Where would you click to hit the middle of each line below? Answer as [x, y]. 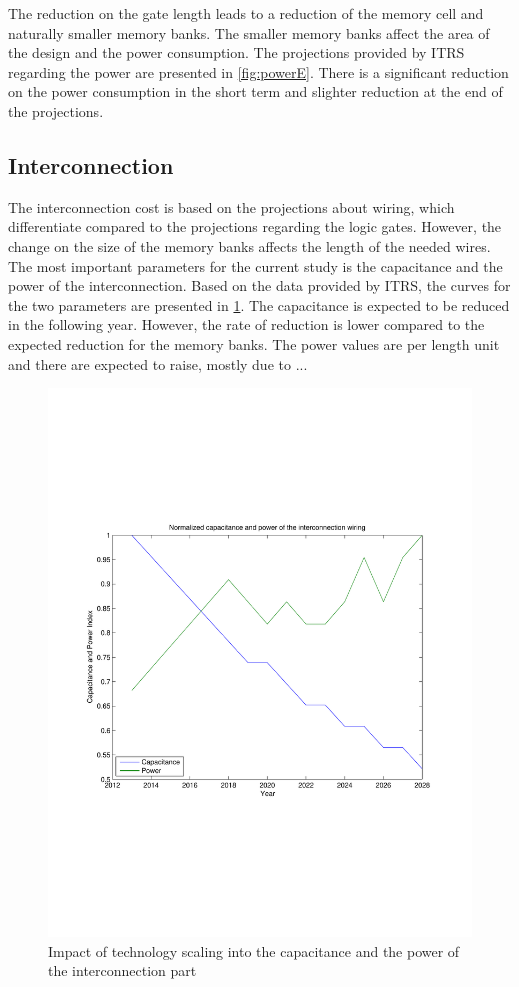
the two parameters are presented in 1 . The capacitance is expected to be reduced [259, 304]
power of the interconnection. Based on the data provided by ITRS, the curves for [259, 285]
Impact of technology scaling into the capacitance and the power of [254, 950]
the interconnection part [122, 970]
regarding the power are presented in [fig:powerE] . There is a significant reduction [258, 71]
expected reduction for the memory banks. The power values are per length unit [254, 343]
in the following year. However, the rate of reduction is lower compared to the [246, 324]
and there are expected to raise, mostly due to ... [158, 363]
